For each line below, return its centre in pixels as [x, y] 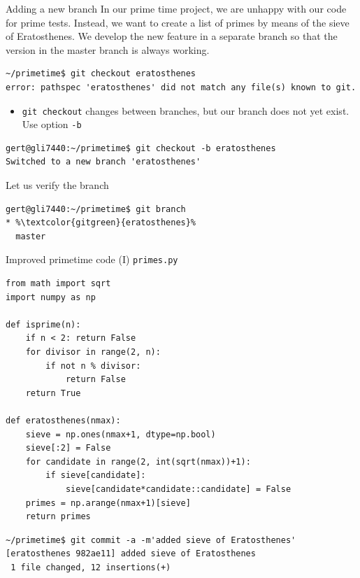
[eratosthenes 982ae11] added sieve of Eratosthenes [131, 554]
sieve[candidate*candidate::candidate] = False [178, 489]
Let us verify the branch [57, 185]
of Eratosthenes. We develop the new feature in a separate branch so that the [172, 36]
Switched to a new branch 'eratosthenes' [103, 162]
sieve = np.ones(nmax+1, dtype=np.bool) [121, 434]
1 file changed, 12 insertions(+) [91, 567]
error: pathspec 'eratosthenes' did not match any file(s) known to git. [181, 87]
